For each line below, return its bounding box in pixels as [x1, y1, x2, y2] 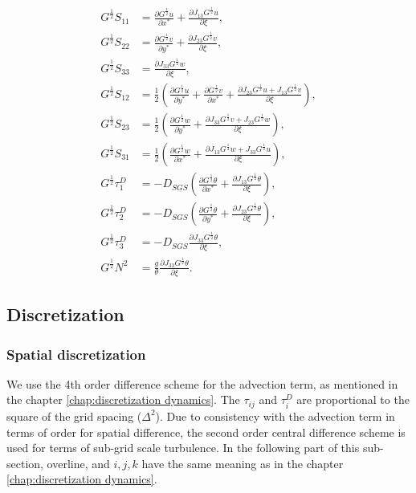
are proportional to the [296, 391, 410, 408]
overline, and [47, 454, 110, 471]
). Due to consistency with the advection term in [155, 407, 395, 424]
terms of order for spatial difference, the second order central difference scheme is [6, 423, 406, 440]
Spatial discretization [6, 344, 146, 364]
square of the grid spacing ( [6, 407, 142, 424]
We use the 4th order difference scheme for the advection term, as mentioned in [6, 375, 398, 392]
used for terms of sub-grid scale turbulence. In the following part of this [6, 439, 360, 456]
